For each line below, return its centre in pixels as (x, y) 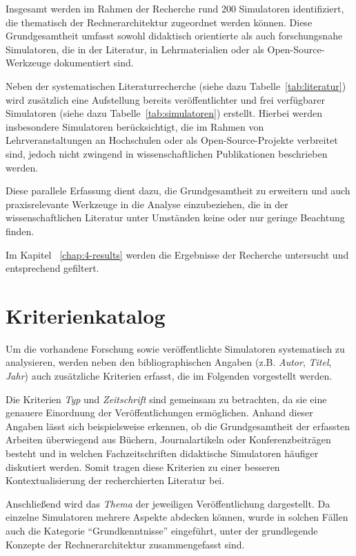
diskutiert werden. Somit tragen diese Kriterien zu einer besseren (143, 466)
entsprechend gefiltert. (52, 268)
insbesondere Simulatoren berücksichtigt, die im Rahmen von (135, 126)
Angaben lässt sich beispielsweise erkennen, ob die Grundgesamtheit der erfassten (178, 426)
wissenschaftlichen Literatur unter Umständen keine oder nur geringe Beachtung (175, 217)
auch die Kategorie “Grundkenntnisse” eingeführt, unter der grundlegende (162, 530)
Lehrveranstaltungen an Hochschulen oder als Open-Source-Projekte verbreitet (172, 140)
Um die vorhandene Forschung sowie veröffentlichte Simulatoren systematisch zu (175, 348)
